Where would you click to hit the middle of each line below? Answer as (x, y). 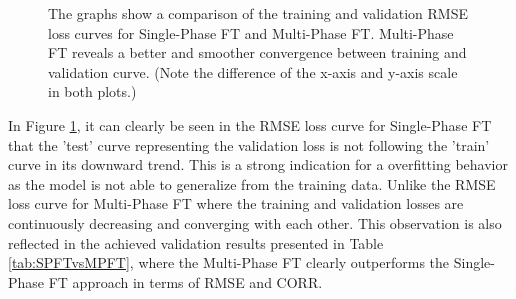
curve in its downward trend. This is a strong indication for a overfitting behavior (258, 164)
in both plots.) (92, 91)
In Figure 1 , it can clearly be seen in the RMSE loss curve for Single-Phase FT (250, 124)
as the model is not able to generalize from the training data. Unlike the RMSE (252, 183)
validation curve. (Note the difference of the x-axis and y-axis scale (253, 71)
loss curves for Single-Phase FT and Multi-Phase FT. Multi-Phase (251, 32)
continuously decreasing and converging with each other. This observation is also (255, 222)
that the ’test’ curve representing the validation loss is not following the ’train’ (249, 144)
